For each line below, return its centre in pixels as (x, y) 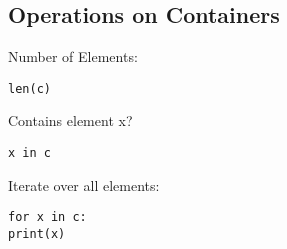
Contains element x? (70, 120)
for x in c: (47, 217)
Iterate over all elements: (84, 184)
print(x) (37, 233)
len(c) (29, 88)
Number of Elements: (73, 56)
